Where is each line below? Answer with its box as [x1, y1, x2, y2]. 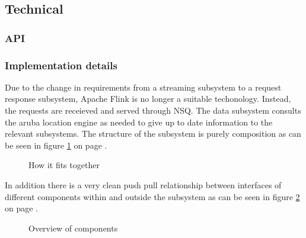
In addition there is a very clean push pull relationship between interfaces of [5, 179, 282, 191]
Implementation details [5, 57, 117, 72]
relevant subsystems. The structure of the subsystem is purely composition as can [5, 127, 301, 140]
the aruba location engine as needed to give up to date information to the [5, 115, 273, 128]
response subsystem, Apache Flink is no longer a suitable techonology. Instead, [5, 92, 291, 105]
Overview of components [28, 221, 118, 234]
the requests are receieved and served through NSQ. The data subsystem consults [5, 104, 301, 117]
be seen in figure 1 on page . [5, 139, 107, 151]
